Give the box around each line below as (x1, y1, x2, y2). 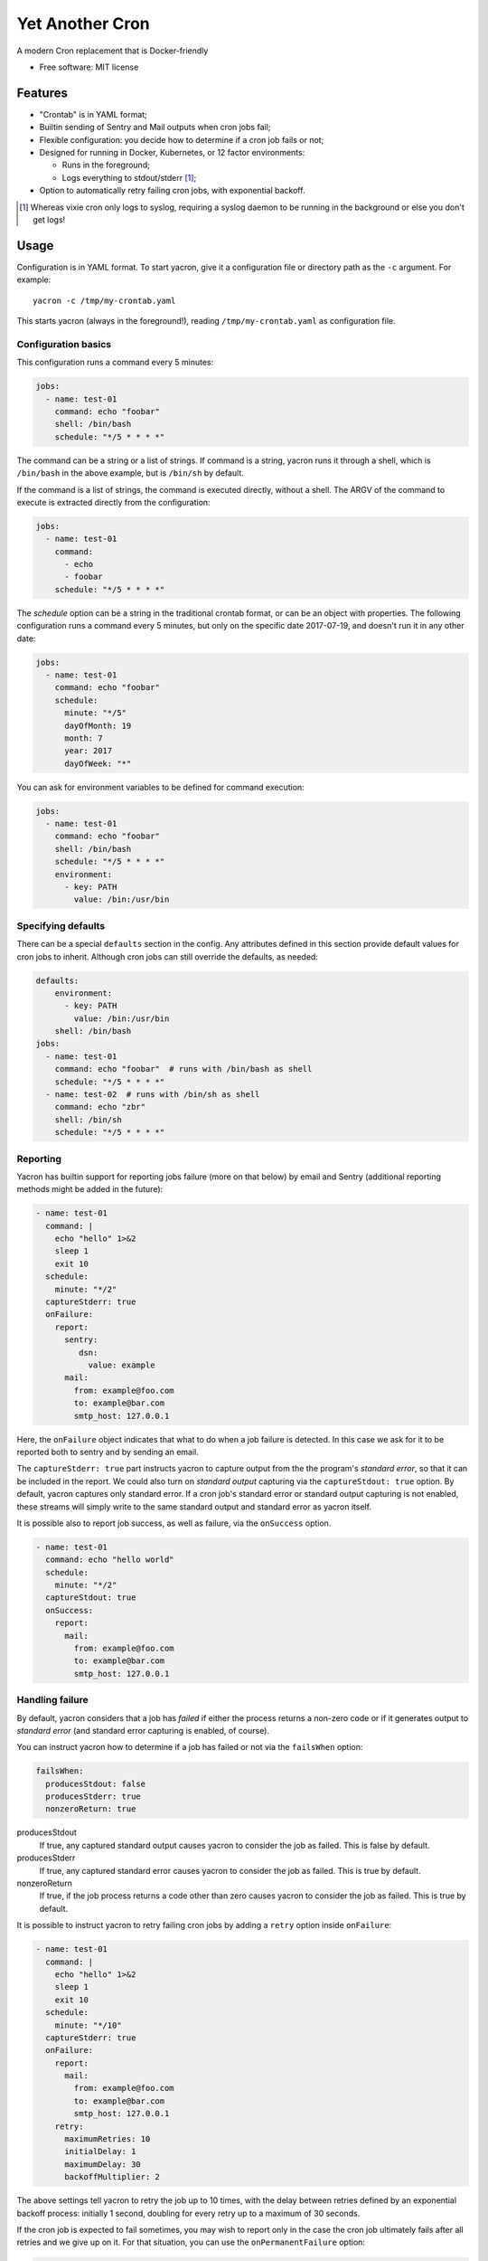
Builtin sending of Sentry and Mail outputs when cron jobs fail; (39, 122, 271, 133)
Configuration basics (16, 337, 112, 350)
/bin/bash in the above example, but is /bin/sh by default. (16, 468, 244, 478)
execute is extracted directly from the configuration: (16, 497, 211, 507)
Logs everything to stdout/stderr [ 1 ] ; (61, 172, 197, 183)
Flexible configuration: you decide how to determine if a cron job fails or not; (39, 134, 324, 145)
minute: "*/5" (64, 708, 127, 718)
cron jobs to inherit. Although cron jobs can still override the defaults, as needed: (16, 951, 318, 962)
